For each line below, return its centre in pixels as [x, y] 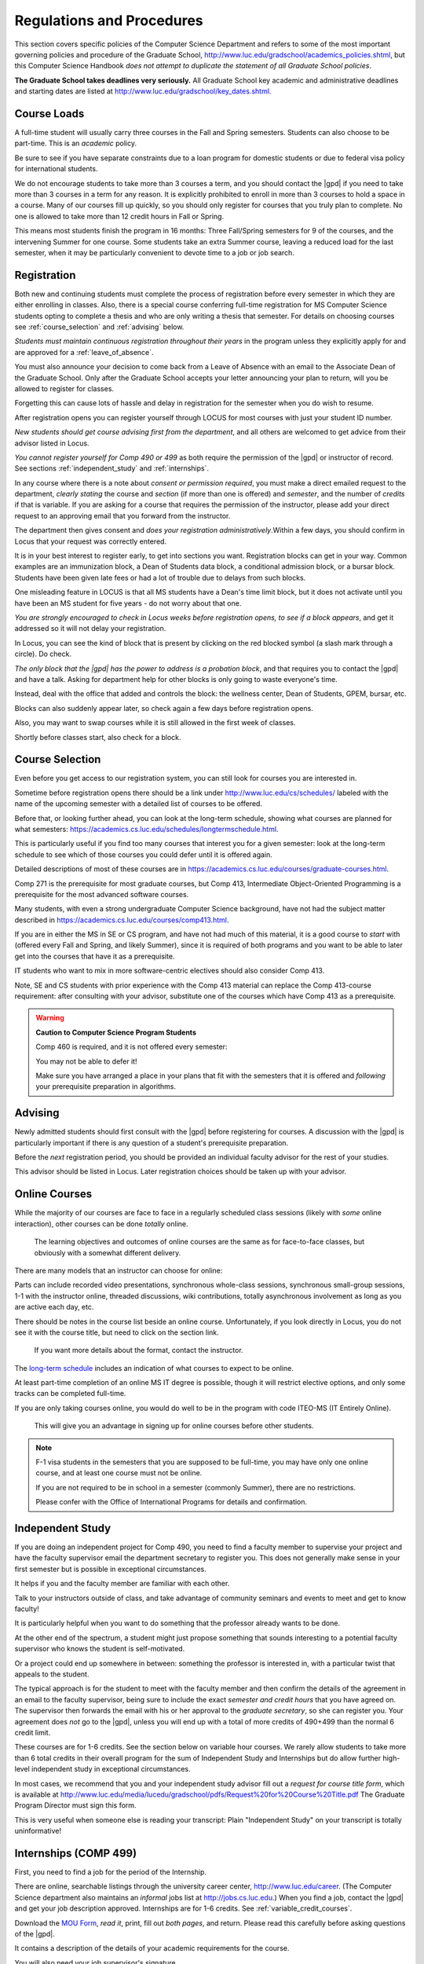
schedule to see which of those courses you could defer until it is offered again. [143, 854]
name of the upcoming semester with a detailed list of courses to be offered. [139, 804]
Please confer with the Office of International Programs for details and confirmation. [172, 1502]
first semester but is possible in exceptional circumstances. [111, 1569]
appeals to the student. [52, 1674]
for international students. [56, 169]
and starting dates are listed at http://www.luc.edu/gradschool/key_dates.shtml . [143, 91]
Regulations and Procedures [109, 20]
